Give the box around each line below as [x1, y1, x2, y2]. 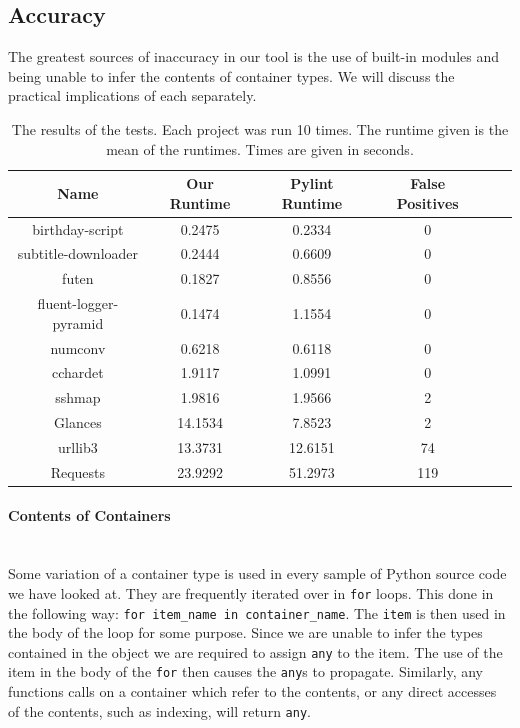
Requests [50, 461, 106, 482]
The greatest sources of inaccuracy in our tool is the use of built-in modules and [8, 46, 499, 67]
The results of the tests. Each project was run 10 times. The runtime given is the [11, 118, 509, 139]
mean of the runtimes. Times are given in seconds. [106, 138, 414, 159]
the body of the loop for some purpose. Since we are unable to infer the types [8, 622, 483, 643]
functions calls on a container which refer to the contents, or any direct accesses [8, 681, 497, 702]
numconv [50, 337, 106, 358]
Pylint [290, 173, 334, 194]
